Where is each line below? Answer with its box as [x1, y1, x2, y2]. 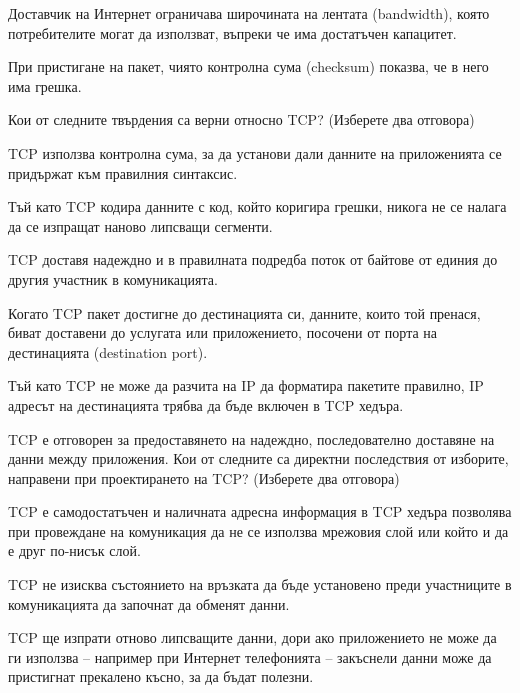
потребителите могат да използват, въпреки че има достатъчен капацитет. [8, 22, 457, 43]
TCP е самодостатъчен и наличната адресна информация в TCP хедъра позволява [8, 501, 512, 522]
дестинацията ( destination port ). [8, 341, 208, 362]
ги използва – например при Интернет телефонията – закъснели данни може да [8, 646, 492, 667]
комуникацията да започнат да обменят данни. [8, 593, 290, 614]
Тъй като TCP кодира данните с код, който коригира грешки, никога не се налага [8, 196, 507, 217]
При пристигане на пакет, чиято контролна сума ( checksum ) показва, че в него [8, 56, 489, 77]
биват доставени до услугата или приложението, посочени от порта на [8, 322, 438, 343]
